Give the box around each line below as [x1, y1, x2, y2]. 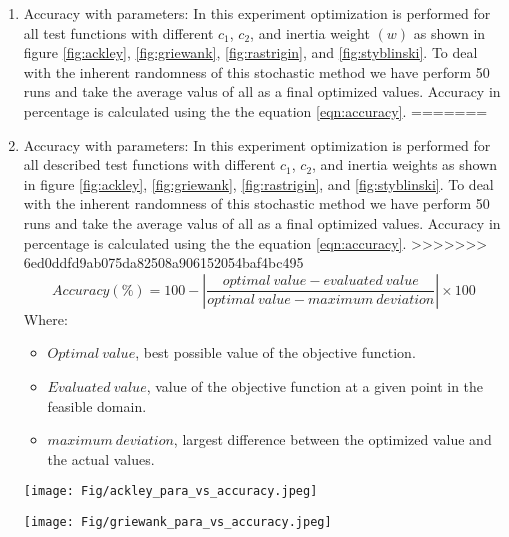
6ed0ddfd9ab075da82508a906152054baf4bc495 [23, 252, 304, 273]
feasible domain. [47, 395, 147, 416]
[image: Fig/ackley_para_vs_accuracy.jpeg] [23, 484, 318, 499]
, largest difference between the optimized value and [173, 429, 492, 450]
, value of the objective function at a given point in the [146, 375, 484, 396]
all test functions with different [23, 22, 214, 43]
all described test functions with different [23, 154, 276, 175]
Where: [23, 308, 68, 329]
